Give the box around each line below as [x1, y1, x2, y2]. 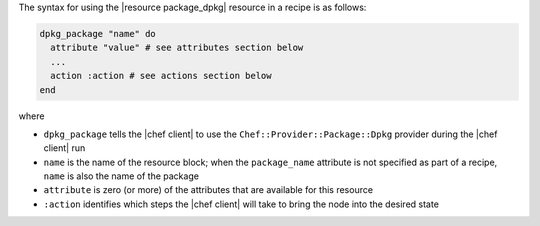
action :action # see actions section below [50, 70, 272, 82]
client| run [43, 142, 86, 154]
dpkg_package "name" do [39, 28, 157, 39]
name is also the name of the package [43, 170, 200, 182]
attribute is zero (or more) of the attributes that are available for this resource [43, 184, 374, 196]
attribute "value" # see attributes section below [50, 42, 304, 54]
